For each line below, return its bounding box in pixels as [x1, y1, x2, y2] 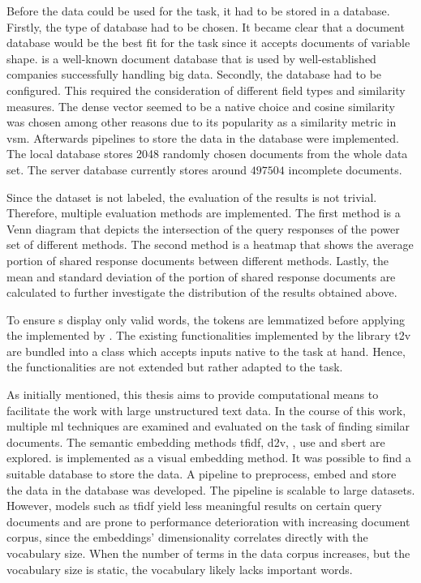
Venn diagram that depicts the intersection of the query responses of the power [6, 220, 400, 237]
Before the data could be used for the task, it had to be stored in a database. [6, 2, 390, 19]
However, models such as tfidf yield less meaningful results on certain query [6, 497, 382, 514]
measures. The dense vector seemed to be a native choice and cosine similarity [6, 97, 395, 114]
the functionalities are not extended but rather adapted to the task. [6, 358, 343, 375]
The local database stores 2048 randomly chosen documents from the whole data [6, 145, 408, 162]
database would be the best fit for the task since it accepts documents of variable [6, 34, 410, 51]
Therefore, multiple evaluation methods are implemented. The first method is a [6, 204, 401, 221]
